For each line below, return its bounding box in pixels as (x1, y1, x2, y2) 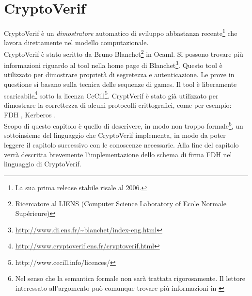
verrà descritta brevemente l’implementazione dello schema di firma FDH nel (4, 149, 232, 159)
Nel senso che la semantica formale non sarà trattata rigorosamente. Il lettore (15, 273, 246, 283)
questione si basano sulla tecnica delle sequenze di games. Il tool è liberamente (4, 79, 237, 89)
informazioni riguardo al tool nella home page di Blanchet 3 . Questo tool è (4, 59, 222, 70)
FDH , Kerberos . (4, 109, 56, 119)
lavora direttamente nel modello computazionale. (4, 37, 149, 48)
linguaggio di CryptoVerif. (4, 159, 81, 169)
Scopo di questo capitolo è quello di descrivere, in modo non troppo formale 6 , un (4, 119, 243, 131)
